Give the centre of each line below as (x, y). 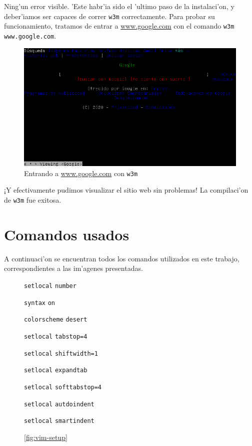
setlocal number (50, 286)
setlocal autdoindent (59, 404)
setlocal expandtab (56, 370)
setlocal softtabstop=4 (63, 387)
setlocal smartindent (59, 421)
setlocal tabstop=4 (56, 336)
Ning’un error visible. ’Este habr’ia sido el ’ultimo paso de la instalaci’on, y (119, 6)
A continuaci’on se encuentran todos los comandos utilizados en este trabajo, (122, 258)
